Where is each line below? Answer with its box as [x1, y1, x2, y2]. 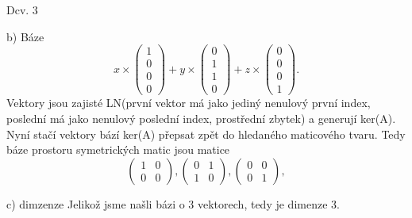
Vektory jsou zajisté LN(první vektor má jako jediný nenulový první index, [6, 94, 371, 111]
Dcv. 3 [6, 2, 38, 17]
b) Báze [6, 28, 44, 44]
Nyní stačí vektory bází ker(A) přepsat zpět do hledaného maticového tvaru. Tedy [6, 125, 406, 142]
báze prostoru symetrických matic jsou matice [6, 141, 230, 158]
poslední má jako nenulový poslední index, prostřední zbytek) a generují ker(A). [6, 109, 396, 126]
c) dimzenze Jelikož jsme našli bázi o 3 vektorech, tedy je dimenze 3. [6, 195, 340, 212]
